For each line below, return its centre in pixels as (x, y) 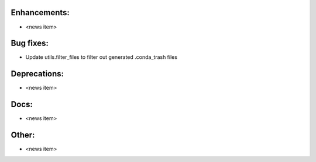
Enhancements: (40, 13)
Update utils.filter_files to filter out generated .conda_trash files (102, 57)
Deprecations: (37, 74)
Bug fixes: (30, 43)
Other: (23, 135)
